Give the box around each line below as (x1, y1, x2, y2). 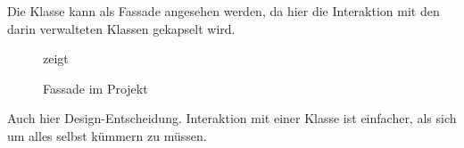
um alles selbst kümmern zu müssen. (7, 126, 207, 144)
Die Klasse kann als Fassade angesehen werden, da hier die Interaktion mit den (7, 2, 440, 20)
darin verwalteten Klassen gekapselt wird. (7, 19, 236, 37)
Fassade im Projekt (43, 78, 148, 97)
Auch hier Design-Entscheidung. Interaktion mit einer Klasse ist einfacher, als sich (7, 109, 457, 127)
